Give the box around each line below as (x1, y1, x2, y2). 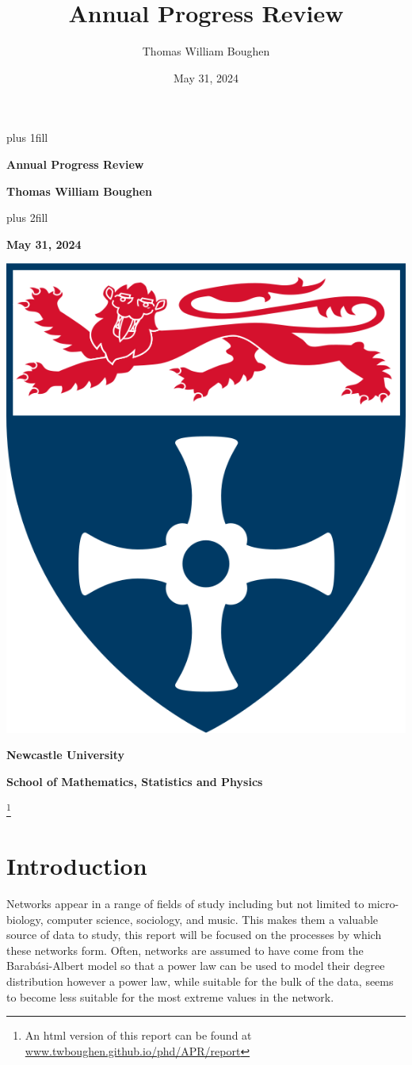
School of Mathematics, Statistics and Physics (6, 773, 263, 789)
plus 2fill (6, 209, 48, 226)
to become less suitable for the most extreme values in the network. (6, 988, 334, 1005)
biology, (6, 910, 44, 927)
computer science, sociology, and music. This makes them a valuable (47, 910, 378, 927)
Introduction (6, 849, 147, 882)
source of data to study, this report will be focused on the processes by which (6, 926, 382, 943)
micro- (368, 895, 399, 911)
